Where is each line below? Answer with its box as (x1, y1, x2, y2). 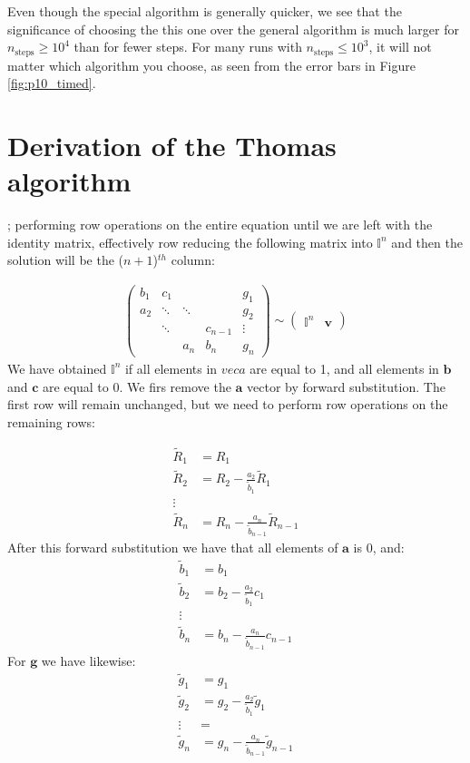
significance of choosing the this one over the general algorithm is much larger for (7, 19, 459, 38)
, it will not (368, 37, 432, 56)
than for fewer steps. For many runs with (73, 37, 302, 56)
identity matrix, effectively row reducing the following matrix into (7, 232, 373, 251)
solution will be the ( (7, 250, 124, 269)
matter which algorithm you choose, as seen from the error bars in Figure (7, 55, 416, 74)
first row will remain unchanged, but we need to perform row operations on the (7, 395, 448, 414)
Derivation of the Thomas (7, 127, 337, 164)
